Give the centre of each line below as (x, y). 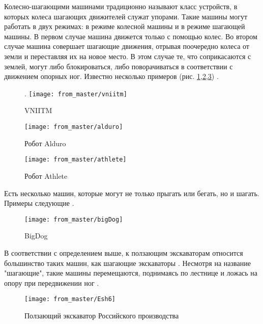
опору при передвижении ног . (52, 282)
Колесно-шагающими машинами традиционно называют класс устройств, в (121, 6)
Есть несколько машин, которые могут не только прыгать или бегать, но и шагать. (132, 193)
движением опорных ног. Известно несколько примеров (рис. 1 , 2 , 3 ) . (111, 76)
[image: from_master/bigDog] (74, 219)
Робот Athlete (46, 175)
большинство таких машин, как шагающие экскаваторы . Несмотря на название (127, 263)
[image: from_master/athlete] (76, 160)
